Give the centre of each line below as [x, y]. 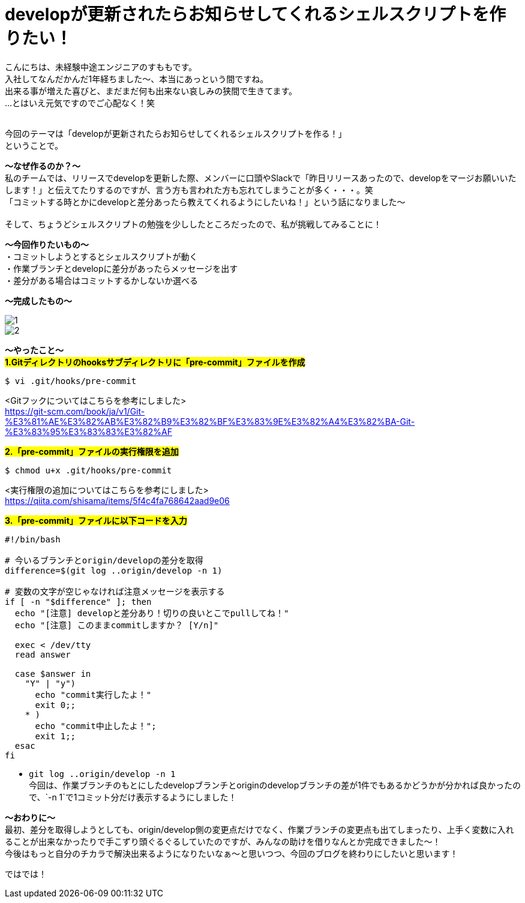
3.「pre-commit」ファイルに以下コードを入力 [96, 520]
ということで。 [34, 145]
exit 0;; [55, 705]
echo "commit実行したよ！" [93, 694]
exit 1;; [55, 736]
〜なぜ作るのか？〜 [43, 166]
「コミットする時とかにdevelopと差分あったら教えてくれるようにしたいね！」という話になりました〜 [205, 202]
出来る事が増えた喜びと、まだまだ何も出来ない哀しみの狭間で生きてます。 [151, 91]
